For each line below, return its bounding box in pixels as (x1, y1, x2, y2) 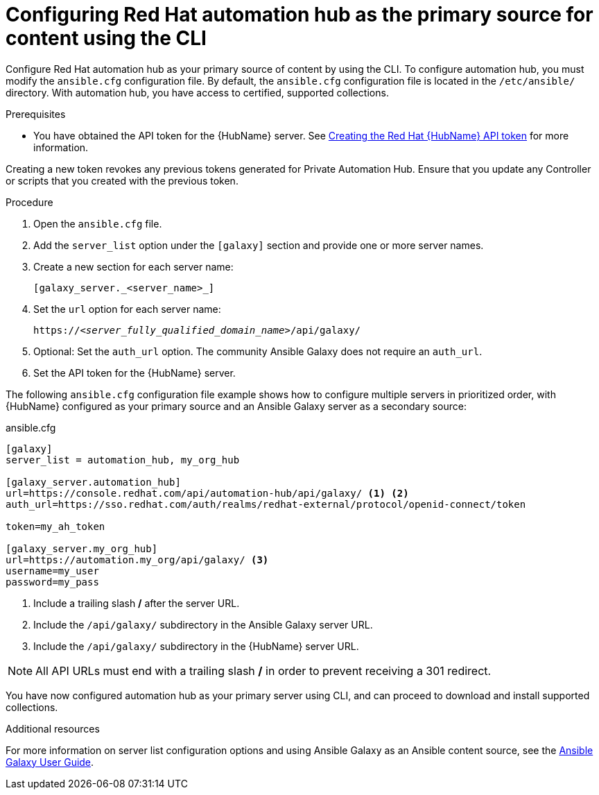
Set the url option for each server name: (33, 302, 221, 315)
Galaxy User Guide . (6, 755, 94, 768)
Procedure (6, 196, 53, 208)
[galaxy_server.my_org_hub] (6, 542, 158, 554)
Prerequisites (6, 108, 66, 120)
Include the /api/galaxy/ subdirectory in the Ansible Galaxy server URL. (33, 618, 373, 631)
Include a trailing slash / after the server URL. (33, 597, 240, 609)
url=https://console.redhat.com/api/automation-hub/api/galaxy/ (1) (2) (6, 487, 409, 499)
